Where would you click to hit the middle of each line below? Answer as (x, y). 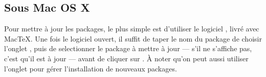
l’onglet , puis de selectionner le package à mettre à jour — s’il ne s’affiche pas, (128, 48)
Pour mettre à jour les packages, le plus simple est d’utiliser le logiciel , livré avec (132, 29)
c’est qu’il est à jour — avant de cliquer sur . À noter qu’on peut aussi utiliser (126, 58)
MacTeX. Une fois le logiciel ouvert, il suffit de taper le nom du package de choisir (133, 38)
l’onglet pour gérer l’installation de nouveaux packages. (91, 68)
